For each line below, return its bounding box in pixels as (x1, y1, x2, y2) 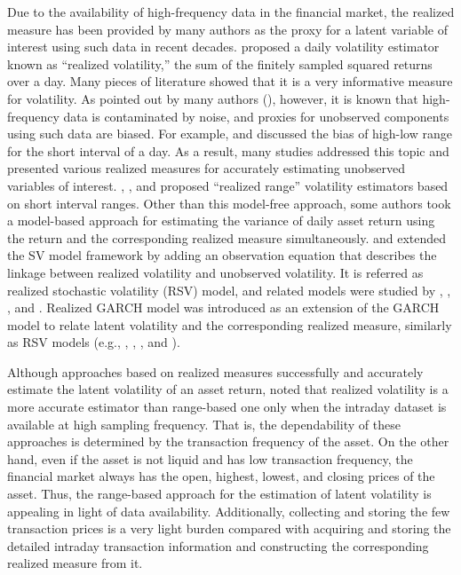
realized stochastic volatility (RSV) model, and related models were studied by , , (7, 280, 451, 299)
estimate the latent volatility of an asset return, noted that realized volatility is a (7, 380, 449, 398)
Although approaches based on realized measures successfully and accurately (7, 362, 424, 381)
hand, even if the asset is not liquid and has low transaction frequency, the (7, 449, 413, 468)
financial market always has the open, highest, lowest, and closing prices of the (7, 467, 435, 485)
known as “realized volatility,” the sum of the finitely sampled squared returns (7, 54, 433, 73)
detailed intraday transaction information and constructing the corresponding (7, 536, 429, 555)
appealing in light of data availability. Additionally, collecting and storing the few (7, 501, 450, 520)
